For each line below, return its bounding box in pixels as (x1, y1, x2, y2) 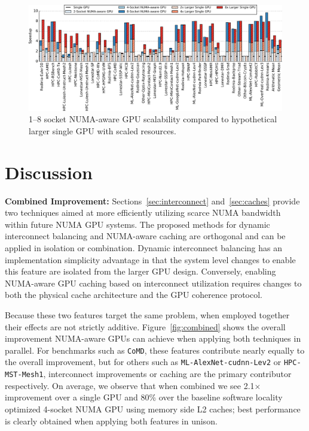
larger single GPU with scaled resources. (29, 124, 176, 137)
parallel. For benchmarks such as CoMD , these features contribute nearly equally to (5, 343, 305, 356)
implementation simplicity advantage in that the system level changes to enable (5, 253, 296, 266)
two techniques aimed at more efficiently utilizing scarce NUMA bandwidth (5, 206, 281, 219)
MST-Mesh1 (5, 370, 44, 379)
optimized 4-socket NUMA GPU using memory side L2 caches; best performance (5, 402, 301, 415)
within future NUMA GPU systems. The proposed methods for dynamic (5, 218, 270, 230)
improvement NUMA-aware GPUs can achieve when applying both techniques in (5, 332, 301, 345)
